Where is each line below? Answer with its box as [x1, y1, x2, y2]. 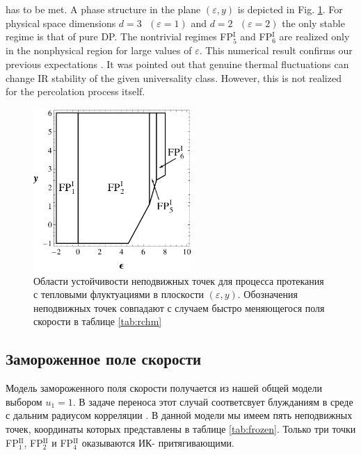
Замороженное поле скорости [6, 348, 202, 370]
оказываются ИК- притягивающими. [81, 435, 234, 449]
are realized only [279, 29, 350, 44]
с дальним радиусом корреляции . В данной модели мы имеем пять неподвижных [6, 408, 353, 422]
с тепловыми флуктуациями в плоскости [33, 287, 204, 301]
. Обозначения [237, 287, 298, 301]
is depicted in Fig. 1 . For [237, 2, 343, 16]
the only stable [282, 15, 345, 30]
